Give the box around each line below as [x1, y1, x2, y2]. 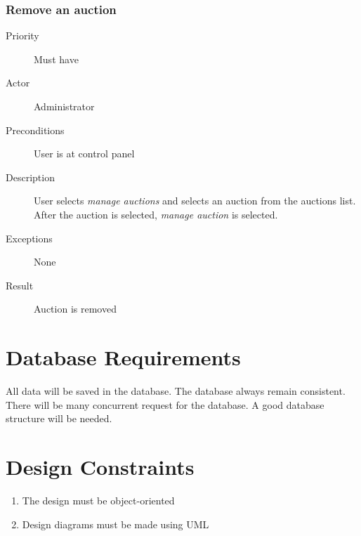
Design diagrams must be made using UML [22, 516, 209, 531]
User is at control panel [34, 146, 135, 161]
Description [6, 169, 55, 184]
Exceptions [6, 230, 53, 245]
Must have [34, 51, 79, 66]
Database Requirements [6, 343, 241, 372]
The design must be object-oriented [22, 492, 175, 507]
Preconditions [6, 122, 65, 137]
